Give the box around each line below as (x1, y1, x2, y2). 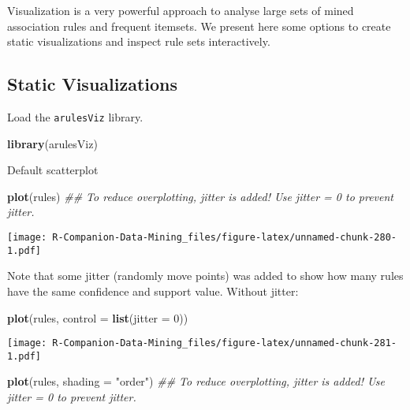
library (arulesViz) (7, 135, 98, 151)
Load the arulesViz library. (7, 108, 143, 125)
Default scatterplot (7, 162, 99, 178)
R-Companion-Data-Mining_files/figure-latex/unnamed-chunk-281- (52, 337, 397, 349)
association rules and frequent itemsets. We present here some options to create (7, 17, 391, 34)
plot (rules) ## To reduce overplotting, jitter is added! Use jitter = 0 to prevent (7, 188, 394, 204)
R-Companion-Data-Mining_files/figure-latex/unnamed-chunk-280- (52, 232, 397, 244)
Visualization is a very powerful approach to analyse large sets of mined (7, 2, 354, 18)
